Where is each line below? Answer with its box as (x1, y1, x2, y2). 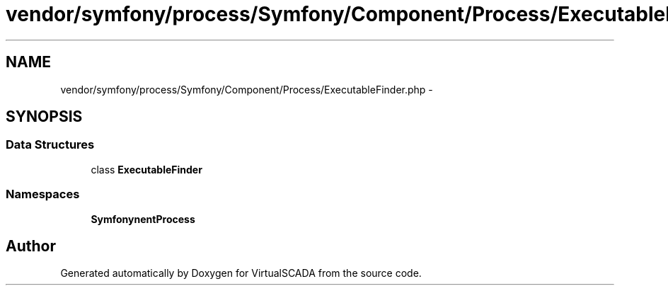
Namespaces (6, 187, 80, 202)
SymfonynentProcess (91, 212, 195, 225)
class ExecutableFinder (91, 163, 202, 176)
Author (6, 236, 56, 255)
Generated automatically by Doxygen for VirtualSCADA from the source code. (60, 267, 422, 280)
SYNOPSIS (6, 108, 83, 126)
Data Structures (6, 137, 95, 152)
